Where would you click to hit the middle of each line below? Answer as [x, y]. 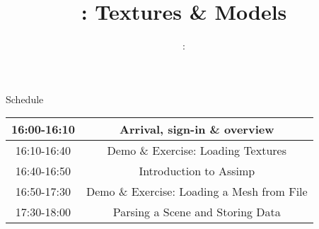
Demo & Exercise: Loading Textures [197, 151]
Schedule [25, 99]
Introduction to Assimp [197, 171]
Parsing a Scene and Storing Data [197, 212]
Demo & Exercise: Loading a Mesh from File [197, 192]
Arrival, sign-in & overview [197, 129]
